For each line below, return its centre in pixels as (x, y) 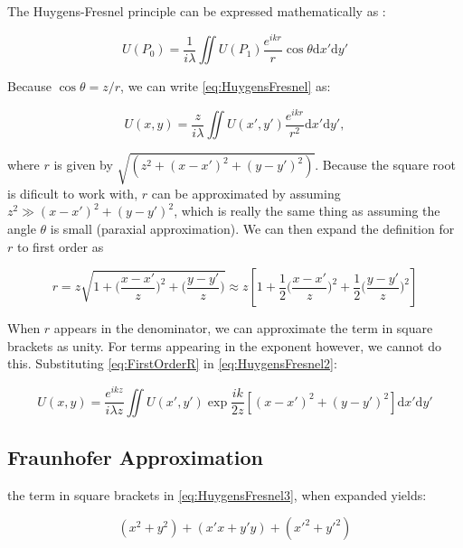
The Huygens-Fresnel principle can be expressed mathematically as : (197, 11)
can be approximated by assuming (246, 193)
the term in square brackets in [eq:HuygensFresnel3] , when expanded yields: (217, 494)
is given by (83, 165)
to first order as (60, 246)
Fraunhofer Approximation (135, 456)
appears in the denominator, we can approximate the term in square (243, 328)
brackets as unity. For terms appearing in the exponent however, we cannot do (225, 345)
